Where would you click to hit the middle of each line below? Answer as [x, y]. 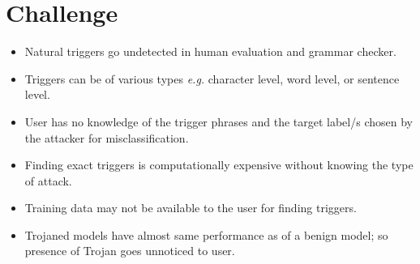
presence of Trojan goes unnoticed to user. [130, 251]
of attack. [48, 180]
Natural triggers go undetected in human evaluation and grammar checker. [210, 51]
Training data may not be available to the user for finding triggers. [191, 208]
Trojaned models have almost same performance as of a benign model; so [206, 234]
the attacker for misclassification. [107, 137]
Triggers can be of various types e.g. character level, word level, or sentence [212, 78]
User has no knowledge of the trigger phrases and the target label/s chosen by [219, 121]
